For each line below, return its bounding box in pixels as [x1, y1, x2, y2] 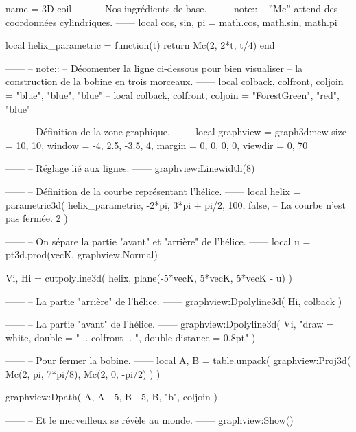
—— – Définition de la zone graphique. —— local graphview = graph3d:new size [5, 124, 347, 139]
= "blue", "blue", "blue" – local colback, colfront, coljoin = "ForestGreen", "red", [5, 87, 340, 102]
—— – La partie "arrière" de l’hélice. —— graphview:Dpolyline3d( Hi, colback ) [5, 293, 342, 308]
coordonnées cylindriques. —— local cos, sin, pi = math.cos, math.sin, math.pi [5, 14, 337, 29]
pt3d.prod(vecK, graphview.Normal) [5, 247, 158, 262]
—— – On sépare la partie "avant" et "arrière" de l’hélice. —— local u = [5, 234, 311, 248]
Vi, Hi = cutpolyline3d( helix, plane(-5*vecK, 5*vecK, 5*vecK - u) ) [5, 270, 293, 284]
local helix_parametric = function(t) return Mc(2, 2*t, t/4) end [5, 38, 275, 52]
